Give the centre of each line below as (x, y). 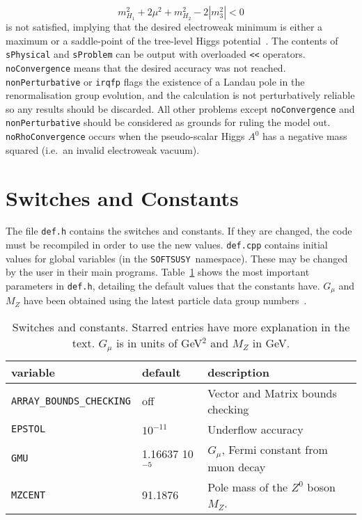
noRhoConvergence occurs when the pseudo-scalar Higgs (125, 136)
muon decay (237, 466)
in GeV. (271, 343)
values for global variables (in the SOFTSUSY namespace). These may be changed (177, 258)
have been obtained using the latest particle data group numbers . (165, 300)
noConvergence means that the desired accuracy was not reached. (146, 67)
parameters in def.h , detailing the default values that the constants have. (163, 285)
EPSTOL (29, 429)
